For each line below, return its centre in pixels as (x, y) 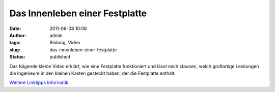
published (60, 57)
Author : (18, 35)
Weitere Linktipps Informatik (39, 83)
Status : (17, 57)
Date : (15, 28)
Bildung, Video (65, 43)
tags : (15, 43)
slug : (15, 50)
